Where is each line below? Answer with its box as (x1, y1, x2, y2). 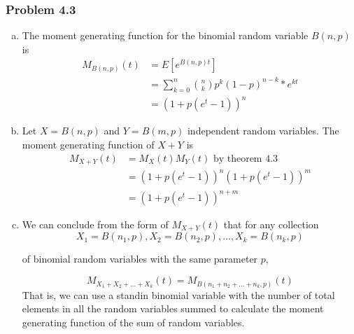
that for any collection (223, 217, 319, 232)
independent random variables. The (187, 123, 339, 138)
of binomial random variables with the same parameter (22, 251, 258, 266)
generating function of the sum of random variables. (22, 314, 245, 329)
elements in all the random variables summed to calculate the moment (22, 301, 324, 316)
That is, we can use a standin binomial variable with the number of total (22, 287, 335, 302)
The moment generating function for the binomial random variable (22, 28, 309, 43)
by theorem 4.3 (213, 153, 278, 164)
